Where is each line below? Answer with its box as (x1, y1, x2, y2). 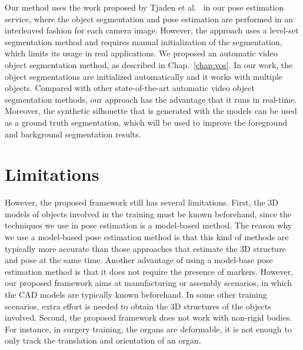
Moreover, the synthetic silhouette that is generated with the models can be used (5, 105, 297, 117)
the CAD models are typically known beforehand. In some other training (5, 288, 267, 300)
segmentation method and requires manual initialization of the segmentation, (5, 35, 282, 48)
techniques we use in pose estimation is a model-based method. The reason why (5, 219, 292, 231)
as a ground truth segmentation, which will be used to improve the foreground (5, 116, 287, 128)
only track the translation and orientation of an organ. (5, 334, 201, 346)
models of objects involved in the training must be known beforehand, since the (5, 207, 291, 220)
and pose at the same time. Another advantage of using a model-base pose (5, 254, 273, 266)
